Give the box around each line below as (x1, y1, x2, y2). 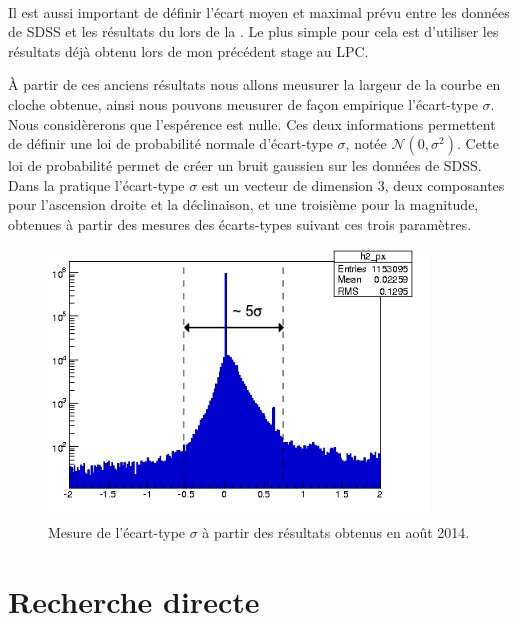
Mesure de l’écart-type (48, 522, 186, 543)
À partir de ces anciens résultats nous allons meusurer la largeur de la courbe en (8, 74, 501, 95)
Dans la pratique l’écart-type (8, 174, 185, 195)
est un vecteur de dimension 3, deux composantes (201, 174, 505, 195)
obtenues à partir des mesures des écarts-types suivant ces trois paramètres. (8, 213, 472, 234)
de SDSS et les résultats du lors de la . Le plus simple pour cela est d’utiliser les (8, 21, 499, 42)
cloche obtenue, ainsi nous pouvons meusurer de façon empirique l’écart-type (8, 93, 478, 114)
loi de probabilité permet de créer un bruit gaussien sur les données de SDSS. (8, 155, 482, 176)
